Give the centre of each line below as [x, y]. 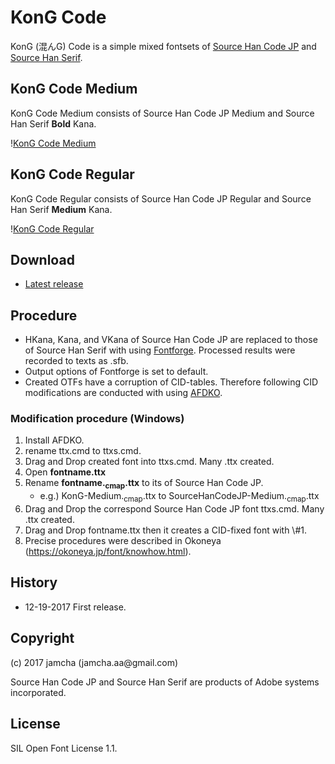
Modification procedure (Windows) [97, 419]
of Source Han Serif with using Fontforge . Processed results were [160, 350]
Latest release [54, 284]
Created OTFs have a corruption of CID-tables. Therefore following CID [171, 382]
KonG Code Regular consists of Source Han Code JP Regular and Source [161, 198]
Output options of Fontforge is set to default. [116, 372]
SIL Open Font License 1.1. [64, 748]
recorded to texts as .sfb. [76, 361]
